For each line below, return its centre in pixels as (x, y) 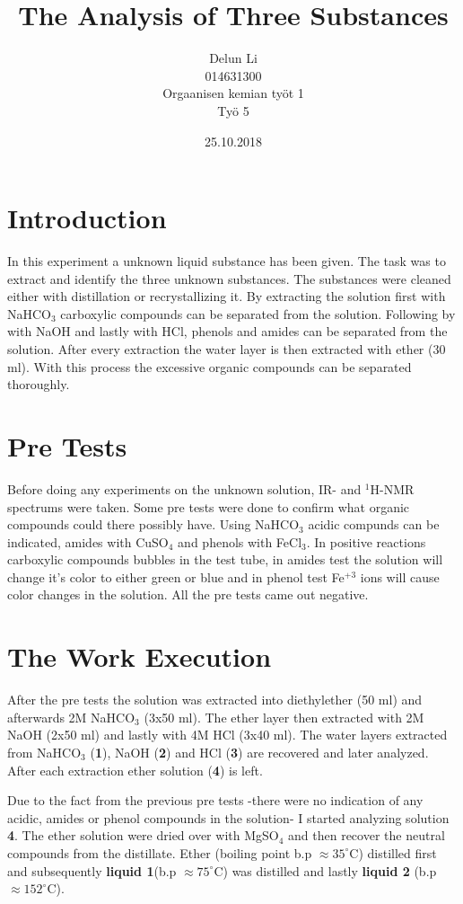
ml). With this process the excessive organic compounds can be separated (210, 366)
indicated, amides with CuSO (88, 541)
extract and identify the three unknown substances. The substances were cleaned (229, 278)
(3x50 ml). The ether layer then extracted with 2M (284, 717)
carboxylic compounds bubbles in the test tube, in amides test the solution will (225, 559)
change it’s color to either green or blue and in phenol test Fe (176, 576)
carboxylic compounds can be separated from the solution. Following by (258, 313)
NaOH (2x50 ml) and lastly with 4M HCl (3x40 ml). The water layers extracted (227, 735)
